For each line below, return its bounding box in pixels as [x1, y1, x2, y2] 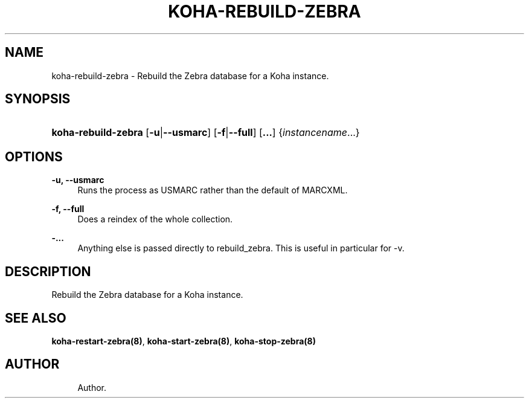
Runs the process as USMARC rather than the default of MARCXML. [77, 185, 348, 196]
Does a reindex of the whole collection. [77, 214, 233, 225]
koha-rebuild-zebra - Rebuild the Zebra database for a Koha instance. [51, 70, 329, 81]
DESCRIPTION [5, 263, 91, 279]
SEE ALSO [5, 310, 66, 326]
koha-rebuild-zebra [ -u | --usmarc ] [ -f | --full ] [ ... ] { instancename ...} [51, 126, 360, 139]
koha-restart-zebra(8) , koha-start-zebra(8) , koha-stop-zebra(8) [51, 335, 316, 346]
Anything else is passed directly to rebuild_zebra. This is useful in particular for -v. [77, 243, 405, 254]
